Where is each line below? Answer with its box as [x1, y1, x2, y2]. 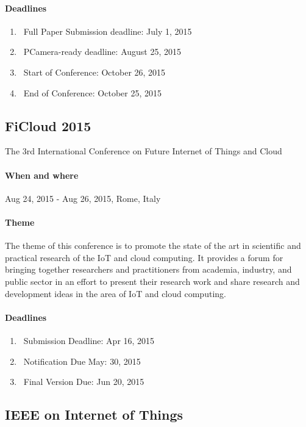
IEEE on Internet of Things [5, 405, 183, 424]
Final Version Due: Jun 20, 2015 [23, 375, 144, 388]
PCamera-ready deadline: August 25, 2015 [23, 45, 181, 58]
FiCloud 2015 [5, 116, 91, 135]
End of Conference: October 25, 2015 [23, 86, 162, 99]
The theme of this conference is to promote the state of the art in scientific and [5, 239, 301, 252]
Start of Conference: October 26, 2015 [23, 65, 166, 78]
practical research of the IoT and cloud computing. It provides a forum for [5, 251, 283, 264]
